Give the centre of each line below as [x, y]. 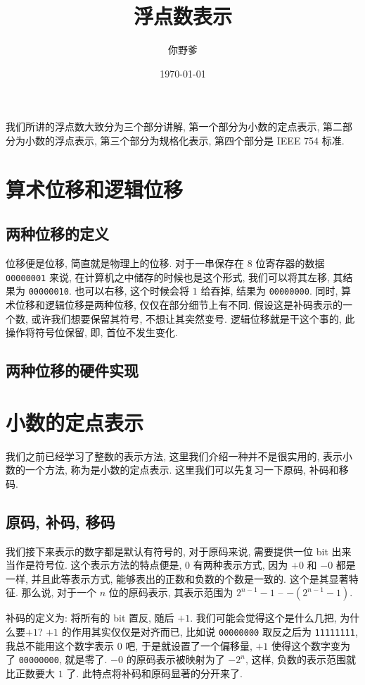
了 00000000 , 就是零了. [57, 659]
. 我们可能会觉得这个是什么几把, [263, 618]
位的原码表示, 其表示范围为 [171, 592]
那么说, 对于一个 [59, 592]
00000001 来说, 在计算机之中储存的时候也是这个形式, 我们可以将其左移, [168, 277]
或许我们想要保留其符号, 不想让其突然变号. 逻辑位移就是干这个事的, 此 [193, 318]
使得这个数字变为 [311, 645]
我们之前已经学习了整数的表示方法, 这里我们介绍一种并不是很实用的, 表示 [174, 456]
